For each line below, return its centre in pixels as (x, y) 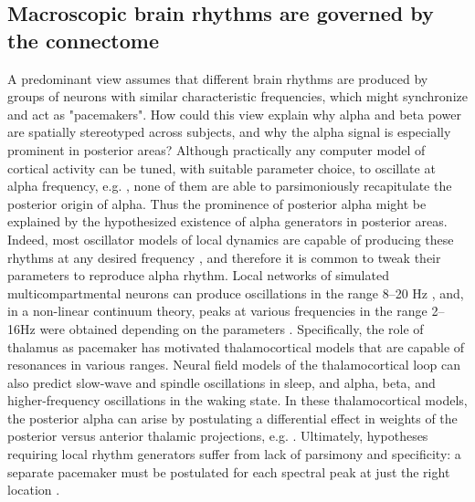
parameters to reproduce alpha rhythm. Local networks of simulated (198, 275)
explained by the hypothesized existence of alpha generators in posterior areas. (227, 221)
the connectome (84, 40)
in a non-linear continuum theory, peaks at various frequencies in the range (217, 311)
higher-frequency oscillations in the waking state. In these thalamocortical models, (237, 400)
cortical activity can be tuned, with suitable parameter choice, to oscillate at (222, 167)
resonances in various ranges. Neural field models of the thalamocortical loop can (234, 365)
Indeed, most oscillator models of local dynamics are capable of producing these (231, 239)
